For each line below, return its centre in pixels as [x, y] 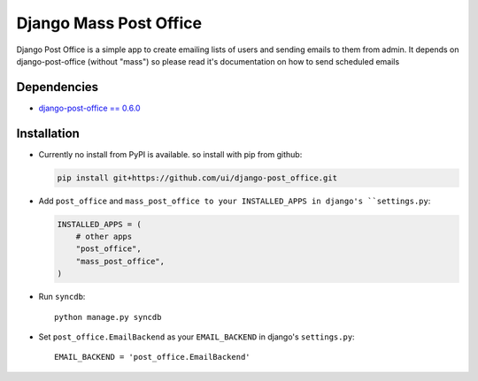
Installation [48, 133]
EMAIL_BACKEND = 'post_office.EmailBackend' [153, 357]
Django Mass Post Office [109, 23]
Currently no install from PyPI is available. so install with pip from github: [170, 154]
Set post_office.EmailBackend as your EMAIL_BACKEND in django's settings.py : [197, 337]
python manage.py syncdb [108, 317]
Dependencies [58, 87]
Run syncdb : [62, 297]
